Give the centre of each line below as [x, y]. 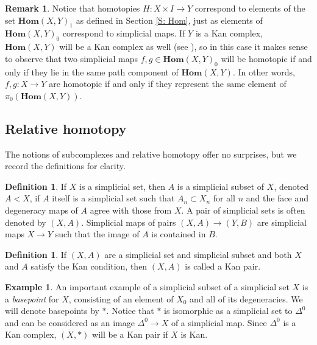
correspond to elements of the [250, 8]
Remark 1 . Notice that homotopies [73, 8]
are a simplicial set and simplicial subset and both [198, 254]
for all [224, 198]
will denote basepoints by [52, 311]
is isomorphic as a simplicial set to [228, 311]
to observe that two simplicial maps [72, 58]
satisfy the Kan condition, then [89, 266]
